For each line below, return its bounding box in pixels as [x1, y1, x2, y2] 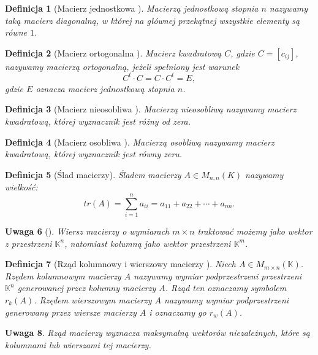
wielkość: [5, 181, 38, 193]
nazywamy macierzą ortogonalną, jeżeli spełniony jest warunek [5, 60, 240, 72]
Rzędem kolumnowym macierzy [5, 269, 121, 282]
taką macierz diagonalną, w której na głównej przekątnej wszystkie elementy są [5, 14, 300, 26]
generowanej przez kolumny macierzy [17, 281, 156, 294]
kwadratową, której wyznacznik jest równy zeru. [5, 147, 183, 160]
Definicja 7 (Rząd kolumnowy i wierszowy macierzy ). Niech [5, 257, 236, 270]
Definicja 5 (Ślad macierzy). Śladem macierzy [5, 168, 181, 181]
